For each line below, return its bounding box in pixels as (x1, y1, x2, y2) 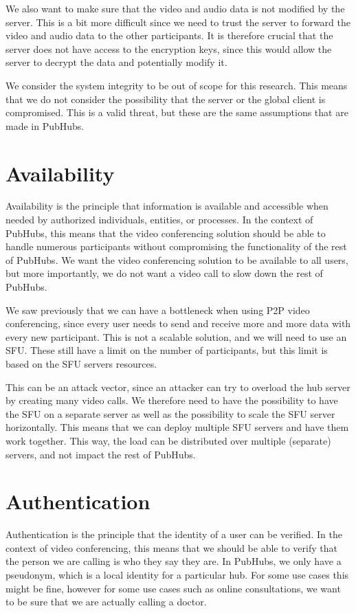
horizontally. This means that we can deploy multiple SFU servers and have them (5, 420, 349, 434)
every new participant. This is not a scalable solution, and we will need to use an (5, 329, 347, 344)
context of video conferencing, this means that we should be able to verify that (5, 540, 337, 555)
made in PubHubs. (5, 118, 85, 133)
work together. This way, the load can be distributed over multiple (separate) (5, 433, 331, 447)
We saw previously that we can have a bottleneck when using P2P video (5, 302, 310, 317)
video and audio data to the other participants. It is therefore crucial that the (5, 28, 333, 43)
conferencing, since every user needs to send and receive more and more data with (5, 316, 351, 331)
